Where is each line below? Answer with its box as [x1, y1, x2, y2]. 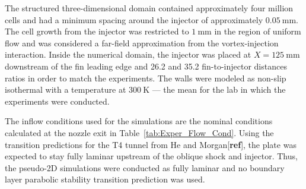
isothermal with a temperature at [5, 83, 126, 96]
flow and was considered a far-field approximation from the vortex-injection [5, 36, 279, 49]
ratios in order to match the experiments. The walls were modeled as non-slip [5, 71, 286, 84]
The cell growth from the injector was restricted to [5, 25, 189, 37]
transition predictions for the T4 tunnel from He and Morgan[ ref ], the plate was [5, 138, 297, 150]
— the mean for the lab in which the [152, 83, 286, 96]
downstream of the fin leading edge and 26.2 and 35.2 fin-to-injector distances [5, 59, 287, 72]
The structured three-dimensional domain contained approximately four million [5, 2, 294, 14]
